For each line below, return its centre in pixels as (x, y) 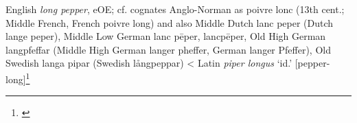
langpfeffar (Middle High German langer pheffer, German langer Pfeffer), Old (168, 49)
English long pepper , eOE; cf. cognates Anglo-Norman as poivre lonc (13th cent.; (175, 9)
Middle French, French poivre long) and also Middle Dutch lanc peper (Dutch (170, 22)
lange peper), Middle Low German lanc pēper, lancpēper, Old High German (166, 36)
